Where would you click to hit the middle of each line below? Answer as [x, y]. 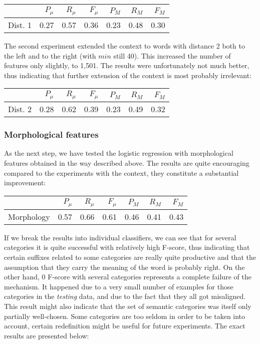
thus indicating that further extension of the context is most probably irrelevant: [128, 75]
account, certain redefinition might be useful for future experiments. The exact [125, 326]
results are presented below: [47, 335]
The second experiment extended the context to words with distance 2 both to [124, 45]
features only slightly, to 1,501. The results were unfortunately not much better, [127, 65]
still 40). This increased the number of [172, 55]
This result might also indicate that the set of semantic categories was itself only [128, 306]
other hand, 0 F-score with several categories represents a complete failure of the [128, 277]
